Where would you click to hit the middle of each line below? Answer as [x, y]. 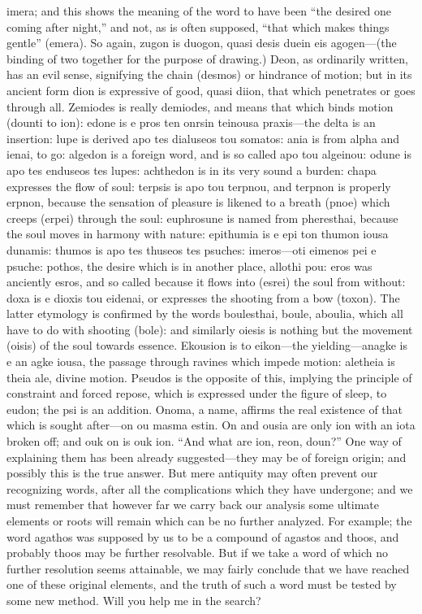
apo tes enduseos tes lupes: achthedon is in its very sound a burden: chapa [192, 170]
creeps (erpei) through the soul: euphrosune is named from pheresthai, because [202, 218]
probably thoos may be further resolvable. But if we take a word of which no [197, 553]
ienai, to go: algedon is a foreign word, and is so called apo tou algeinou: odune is [209, 154]
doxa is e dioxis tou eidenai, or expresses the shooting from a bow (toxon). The [203, 297]
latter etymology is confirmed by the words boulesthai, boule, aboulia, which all [205, 314]
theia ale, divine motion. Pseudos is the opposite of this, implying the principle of [209, 377]
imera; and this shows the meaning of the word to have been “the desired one [199, 11]
